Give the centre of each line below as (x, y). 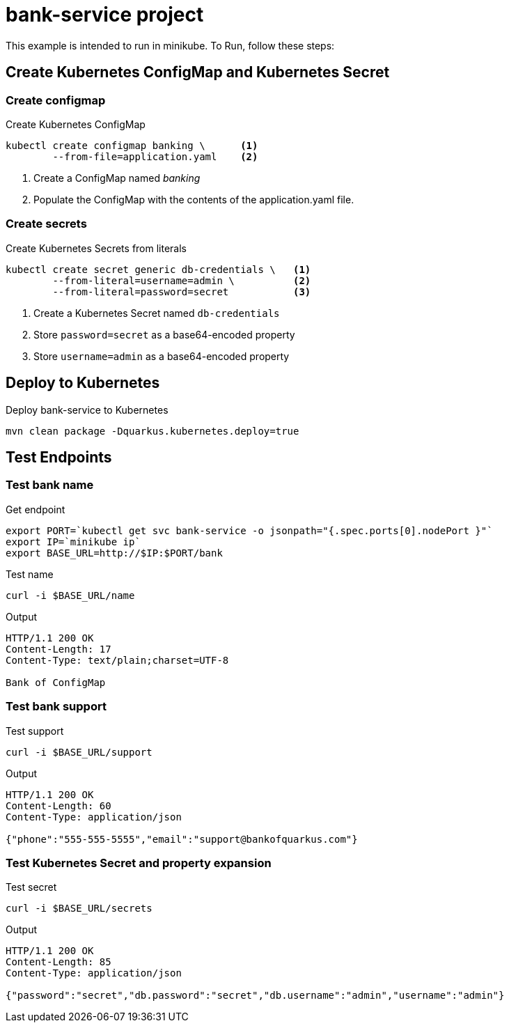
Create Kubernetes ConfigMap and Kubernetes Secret (198, 72)
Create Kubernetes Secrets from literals (96, 248)
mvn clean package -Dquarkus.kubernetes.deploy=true (152, 431)
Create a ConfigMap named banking (117, 178)
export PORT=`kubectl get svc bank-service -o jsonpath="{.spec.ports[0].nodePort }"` (249, 530)
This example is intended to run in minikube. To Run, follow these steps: (170, 45)
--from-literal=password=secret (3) (182, 291)
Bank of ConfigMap (56, 682)
